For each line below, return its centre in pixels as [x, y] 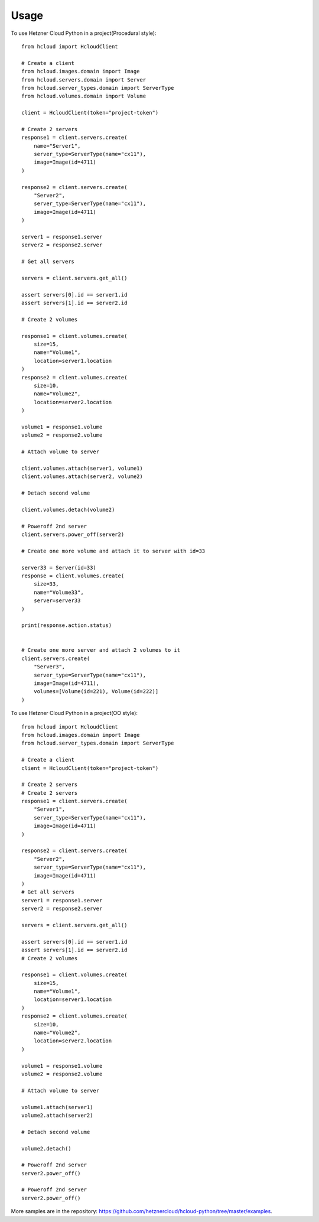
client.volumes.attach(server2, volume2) [82, 477]
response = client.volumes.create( [73, 576]
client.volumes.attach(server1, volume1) [82, 468]
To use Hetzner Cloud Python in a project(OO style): [74, 713]
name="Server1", [57, 146]
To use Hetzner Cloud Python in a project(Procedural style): [84, 33]
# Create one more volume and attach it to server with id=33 [113, 551]
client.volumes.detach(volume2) [68, 509]
